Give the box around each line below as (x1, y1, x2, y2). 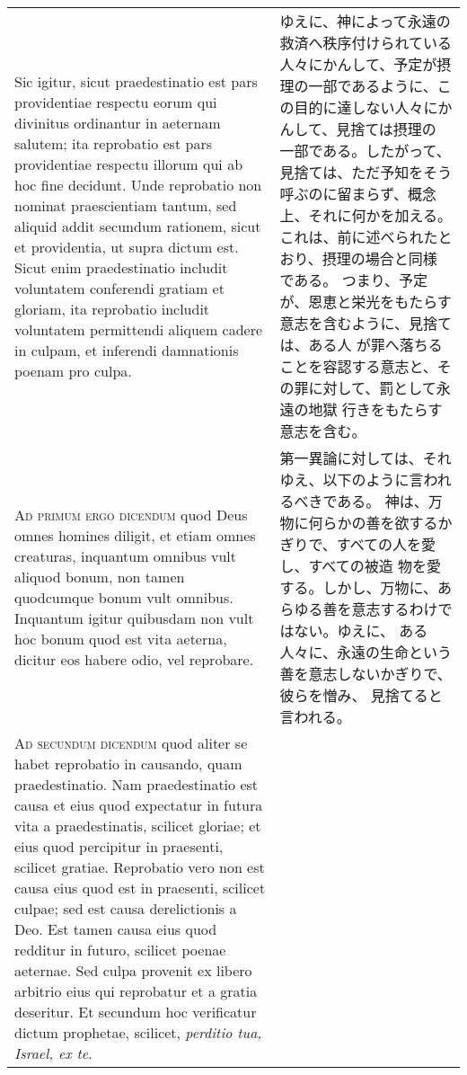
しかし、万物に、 (322, 577, 437, 598)
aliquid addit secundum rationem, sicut (14, 215, 261, 236)
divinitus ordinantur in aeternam (14, 111, 221, 133)
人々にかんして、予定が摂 (279, 54, 452, 75)
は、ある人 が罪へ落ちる (279, 334, 443, 355)
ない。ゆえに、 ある (294, 620, 428, 641)
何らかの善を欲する (308, 512, 438, 533)
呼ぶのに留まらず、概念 (279, 183, 437, 204)
